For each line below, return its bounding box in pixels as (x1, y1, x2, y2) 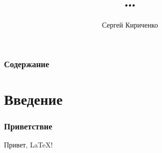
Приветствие (4, 119, 52, 132)
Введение (4, 88, 63, 109)
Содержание (4, 57, 49, 70)
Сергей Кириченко (102, 20, 158, 30)
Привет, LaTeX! (4, 139, 53, 150)
